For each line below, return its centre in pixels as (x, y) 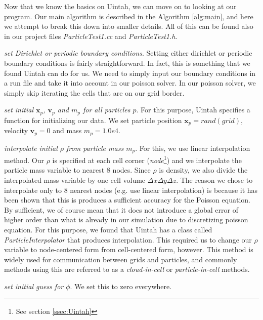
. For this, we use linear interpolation (193, 148)
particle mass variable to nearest (54, 170)
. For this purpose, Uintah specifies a (193, 110)
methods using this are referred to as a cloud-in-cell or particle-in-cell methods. (127, 269)
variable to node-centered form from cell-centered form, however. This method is (129, 249)
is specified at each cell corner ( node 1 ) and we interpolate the (147, 159)
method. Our (24, 160)
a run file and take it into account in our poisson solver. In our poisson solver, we (130, 83)
